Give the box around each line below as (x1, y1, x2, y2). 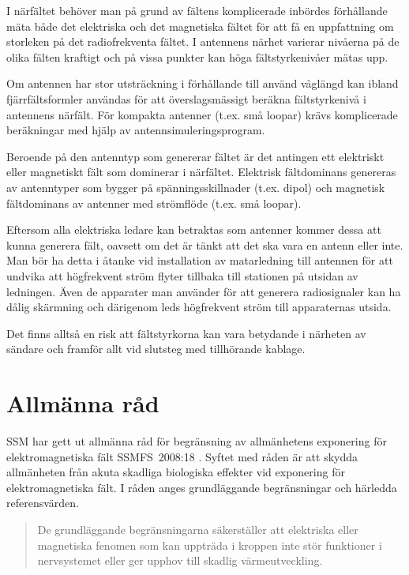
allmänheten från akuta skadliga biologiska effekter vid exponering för (6, 464, 345, 480)
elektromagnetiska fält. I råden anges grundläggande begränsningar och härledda (6, 479, 397, 495)
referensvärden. (6, 494, 79, 511)
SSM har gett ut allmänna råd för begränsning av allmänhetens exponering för (6, 433, 387, 449)
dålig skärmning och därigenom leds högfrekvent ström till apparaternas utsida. (6, 299, 392, 315)
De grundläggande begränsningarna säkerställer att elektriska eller (37, 521, 358, 537)
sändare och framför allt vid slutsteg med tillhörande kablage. (6, 340, 306, 357)
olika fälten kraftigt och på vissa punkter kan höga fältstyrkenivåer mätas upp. (6, 48, 388, 65)
